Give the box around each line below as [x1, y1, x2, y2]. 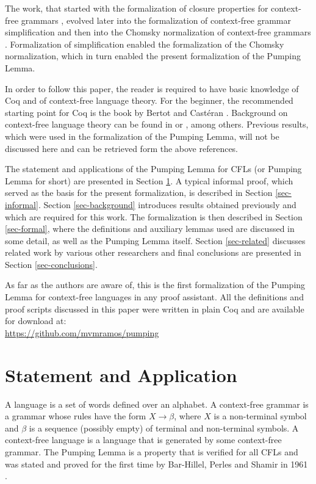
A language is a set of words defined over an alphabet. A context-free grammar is [5, 397, 309, 410]
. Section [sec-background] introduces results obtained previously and [38, 198, 296, 211]
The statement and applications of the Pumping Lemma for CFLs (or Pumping [5, 162, 302, 175]
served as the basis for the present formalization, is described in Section [5, 186, 273, 199]
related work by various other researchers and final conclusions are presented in [5, 246, 301, 259]
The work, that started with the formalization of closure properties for [5, 2, 268, 14]
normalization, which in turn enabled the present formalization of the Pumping [5, 49, 301, 62]
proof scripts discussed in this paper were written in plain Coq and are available [5, 302, 304, 315]
